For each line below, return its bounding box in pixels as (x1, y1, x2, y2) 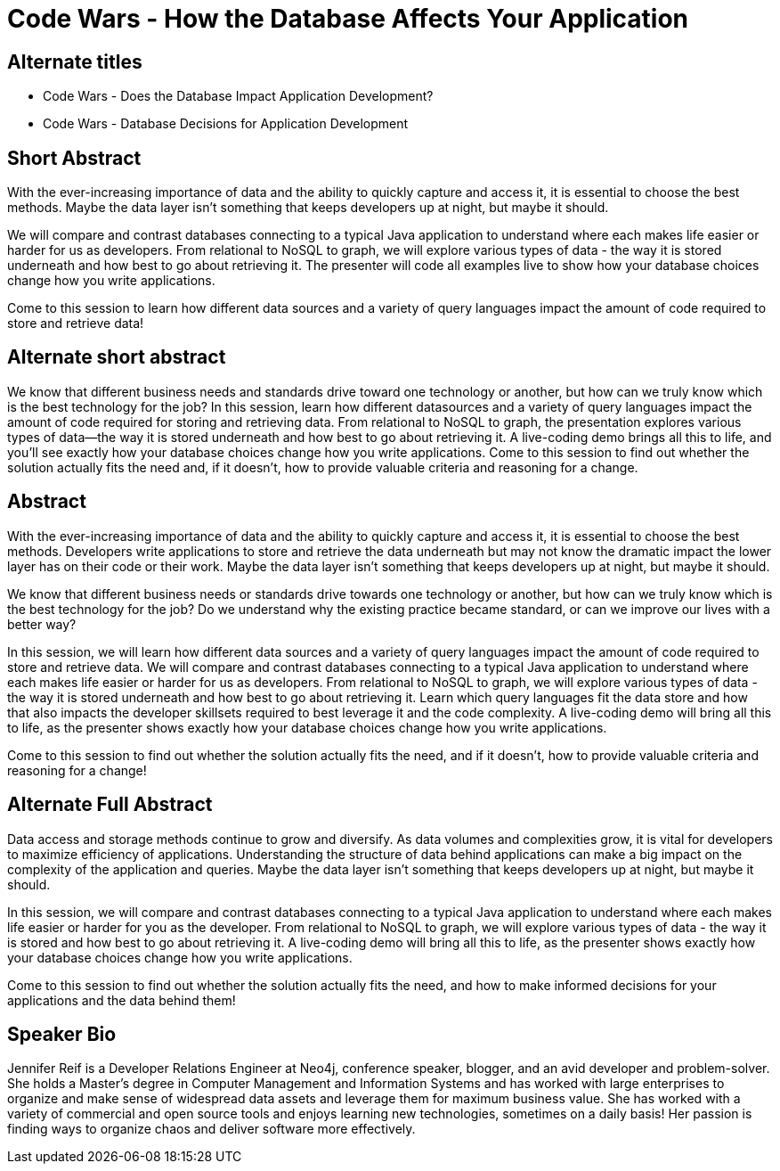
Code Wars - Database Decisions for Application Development (43, 116, 409, 132)
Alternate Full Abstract (7, 793, 213, 816)
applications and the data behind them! (7, 992, 236, 1008)
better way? (7, 616, 77, 632)
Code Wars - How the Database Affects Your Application (7, 4, 689, 34)
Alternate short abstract (7, 346, 226, 369)
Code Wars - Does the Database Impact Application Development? (43, 88, 434, 104)
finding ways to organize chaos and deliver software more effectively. (7, 1121, 416, 1137)
